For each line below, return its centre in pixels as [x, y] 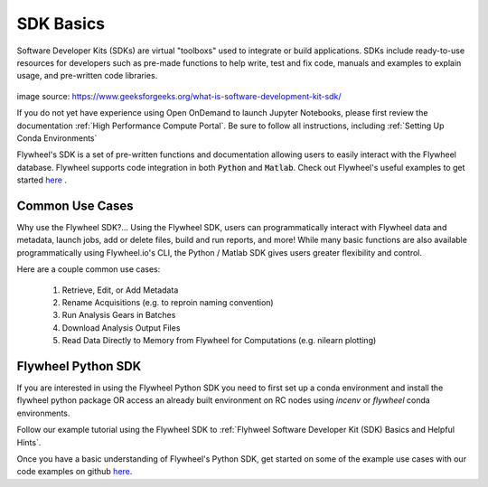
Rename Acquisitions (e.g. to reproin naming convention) [168, 302]
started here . [42, 180]
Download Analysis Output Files [121, 328]
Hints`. [29, 442]
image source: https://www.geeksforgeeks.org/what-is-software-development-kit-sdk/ [179, 96]
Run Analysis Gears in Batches [119, 315]
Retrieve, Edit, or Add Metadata [120, 290]
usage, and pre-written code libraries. [87, 76]
